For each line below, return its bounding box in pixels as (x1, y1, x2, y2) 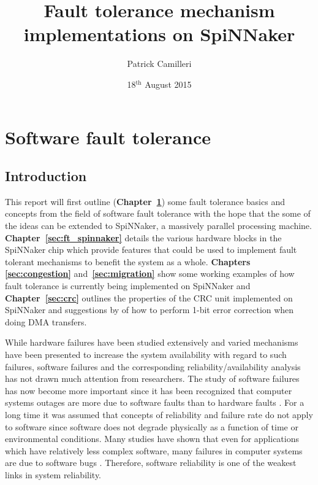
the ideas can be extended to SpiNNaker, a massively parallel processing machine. (5, 219, 312, 232)
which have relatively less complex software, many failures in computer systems (5, 444, 303, 457)
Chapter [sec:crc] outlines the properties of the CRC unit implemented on (5, 291, 293, 304)
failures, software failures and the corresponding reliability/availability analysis (5, 360, 301, 373)
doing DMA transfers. (5, 315, 87, 328)
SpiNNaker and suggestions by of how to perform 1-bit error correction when (5, 303, 294, 316)
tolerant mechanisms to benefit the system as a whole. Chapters (5, 255, 251, 268)
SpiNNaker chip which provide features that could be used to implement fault (5, 243, 297, 256)
